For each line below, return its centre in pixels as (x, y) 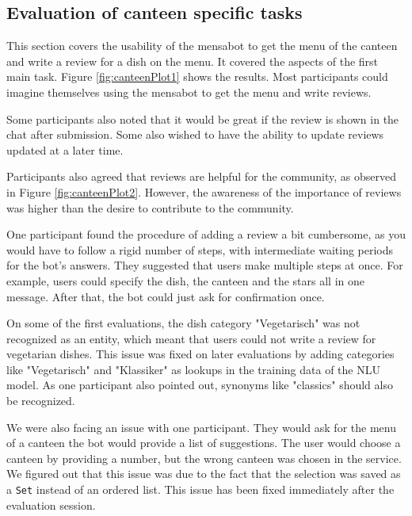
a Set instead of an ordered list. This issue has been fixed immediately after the (200, 489)
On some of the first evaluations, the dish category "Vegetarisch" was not (183, 323)
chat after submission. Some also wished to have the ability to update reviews (195, 134)
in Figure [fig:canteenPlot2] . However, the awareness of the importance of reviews (204, 191)
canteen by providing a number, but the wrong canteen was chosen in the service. (204, 458)
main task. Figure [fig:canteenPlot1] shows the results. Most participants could (197, 76)
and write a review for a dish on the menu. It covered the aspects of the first (193, 61)
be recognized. (41, 401)
